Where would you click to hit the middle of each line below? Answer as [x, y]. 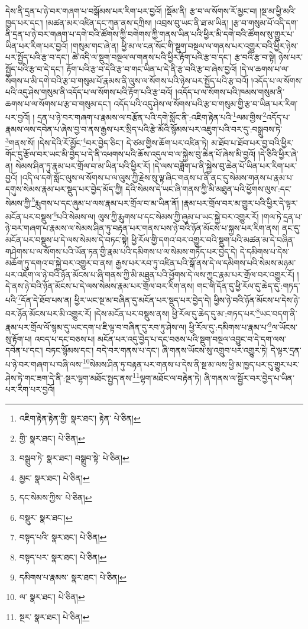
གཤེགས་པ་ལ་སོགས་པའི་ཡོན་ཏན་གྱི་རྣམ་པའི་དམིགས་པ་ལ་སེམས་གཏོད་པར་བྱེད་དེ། [121, 251]
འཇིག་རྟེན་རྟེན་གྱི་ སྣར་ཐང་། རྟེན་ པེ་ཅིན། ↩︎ [80, 418]
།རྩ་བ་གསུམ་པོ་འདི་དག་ [265, 22]
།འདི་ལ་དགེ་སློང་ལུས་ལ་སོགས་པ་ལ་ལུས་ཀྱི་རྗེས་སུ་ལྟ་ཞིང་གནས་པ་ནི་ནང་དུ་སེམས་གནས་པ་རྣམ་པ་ [157, 177]
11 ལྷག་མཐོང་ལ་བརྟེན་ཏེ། [167, 377]
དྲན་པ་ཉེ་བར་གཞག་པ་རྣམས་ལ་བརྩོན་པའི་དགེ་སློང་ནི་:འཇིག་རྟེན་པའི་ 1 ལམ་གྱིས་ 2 [152, 116]
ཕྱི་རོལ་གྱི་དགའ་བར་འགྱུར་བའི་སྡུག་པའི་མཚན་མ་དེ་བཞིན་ [213, 239]
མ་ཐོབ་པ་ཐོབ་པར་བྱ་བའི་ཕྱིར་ [252, 142]
